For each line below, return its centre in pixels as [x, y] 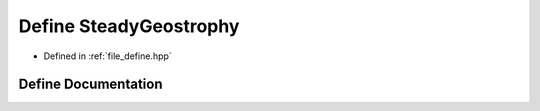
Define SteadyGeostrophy [129, 26]
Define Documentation [90, 84]
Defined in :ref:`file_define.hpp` [107, 56]
